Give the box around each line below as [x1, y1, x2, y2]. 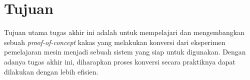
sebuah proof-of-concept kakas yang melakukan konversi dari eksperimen [4, 36, 225, 47]
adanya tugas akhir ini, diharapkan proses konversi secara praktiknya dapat [4, 56, 236, 66]
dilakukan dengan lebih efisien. [4, 66, 98, 76]
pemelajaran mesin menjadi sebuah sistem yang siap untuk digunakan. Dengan [4, 46, 246, 57]
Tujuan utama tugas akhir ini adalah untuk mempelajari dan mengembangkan [4, 27, 244, 37]
